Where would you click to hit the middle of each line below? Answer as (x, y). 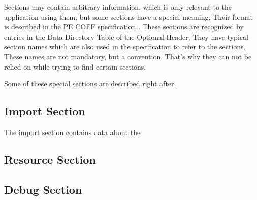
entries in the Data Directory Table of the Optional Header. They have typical (126, 36)
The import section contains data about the (72, 132)
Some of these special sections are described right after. (90, 84)
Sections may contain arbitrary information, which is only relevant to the (118, 7)
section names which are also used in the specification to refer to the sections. (125, 46)
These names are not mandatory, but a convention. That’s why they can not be (128, 56)
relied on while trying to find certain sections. (75, 66)
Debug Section (43, 189)
